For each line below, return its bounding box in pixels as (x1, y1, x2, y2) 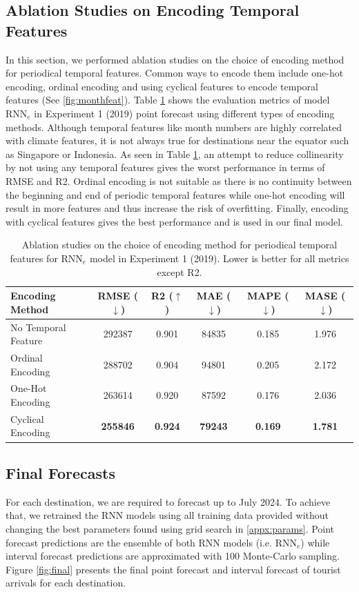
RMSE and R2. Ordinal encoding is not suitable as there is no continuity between (6, 173, 352, 188)
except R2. (157, 264, 202, 279)
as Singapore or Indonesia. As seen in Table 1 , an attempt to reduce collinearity (6, 146, 344, 161)
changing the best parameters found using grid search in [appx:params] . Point (6, 521, 335, 535)
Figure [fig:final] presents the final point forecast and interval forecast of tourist (6, 562, 341, 576)
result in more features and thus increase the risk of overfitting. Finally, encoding (6, 201, 349, 215)
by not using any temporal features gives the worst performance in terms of (6, 160, 325, 175)
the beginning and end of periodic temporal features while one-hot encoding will (6, 187, 345, 201)
